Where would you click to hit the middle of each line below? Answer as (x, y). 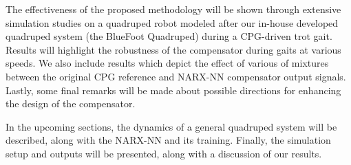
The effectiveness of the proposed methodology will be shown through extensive (173, 9)
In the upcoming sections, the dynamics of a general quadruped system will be (171, 126)
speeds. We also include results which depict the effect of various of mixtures (167, 63)
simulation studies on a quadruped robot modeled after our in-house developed (172, 22)
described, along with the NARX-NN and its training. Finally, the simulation (168, 140)
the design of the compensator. (71, 103)
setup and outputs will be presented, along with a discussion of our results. (164, 153)
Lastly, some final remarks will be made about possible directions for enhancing (173, 90)
